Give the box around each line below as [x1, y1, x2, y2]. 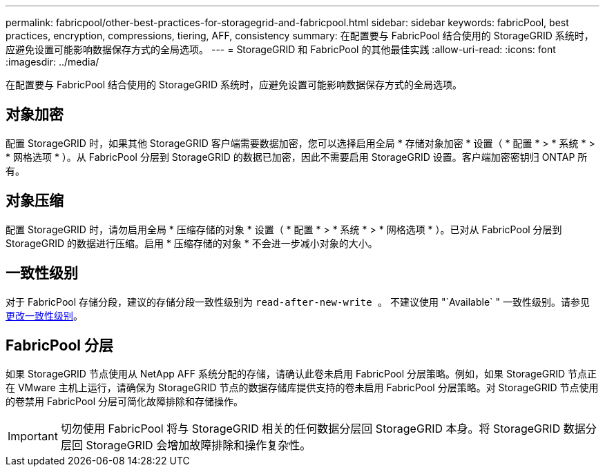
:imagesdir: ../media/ [6, 56, 99, 68]
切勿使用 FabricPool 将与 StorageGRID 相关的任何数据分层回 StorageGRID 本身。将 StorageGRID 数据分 [60, 422, 597, 436]
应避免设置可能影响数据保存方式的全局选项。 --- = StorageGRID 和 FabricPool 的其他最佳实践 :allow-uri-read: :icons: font [6, 43, 556, 55]
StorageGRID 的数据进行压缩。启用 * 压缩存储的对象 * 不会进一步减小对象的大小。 [6, 237, 378, 249]
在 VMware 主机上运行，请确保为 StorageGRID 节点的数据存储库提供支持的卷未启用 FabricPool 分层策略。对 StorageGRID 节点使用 [6, 382, 599, 394]
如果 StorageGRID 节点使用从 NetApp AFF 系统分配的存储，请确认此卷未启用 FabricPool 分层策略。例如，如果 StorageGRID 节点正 [6, 368, 597, 380]
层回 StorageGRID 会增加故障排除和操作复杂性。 [60, 438, 311, 453]
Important [8, 429, 58, 444]
